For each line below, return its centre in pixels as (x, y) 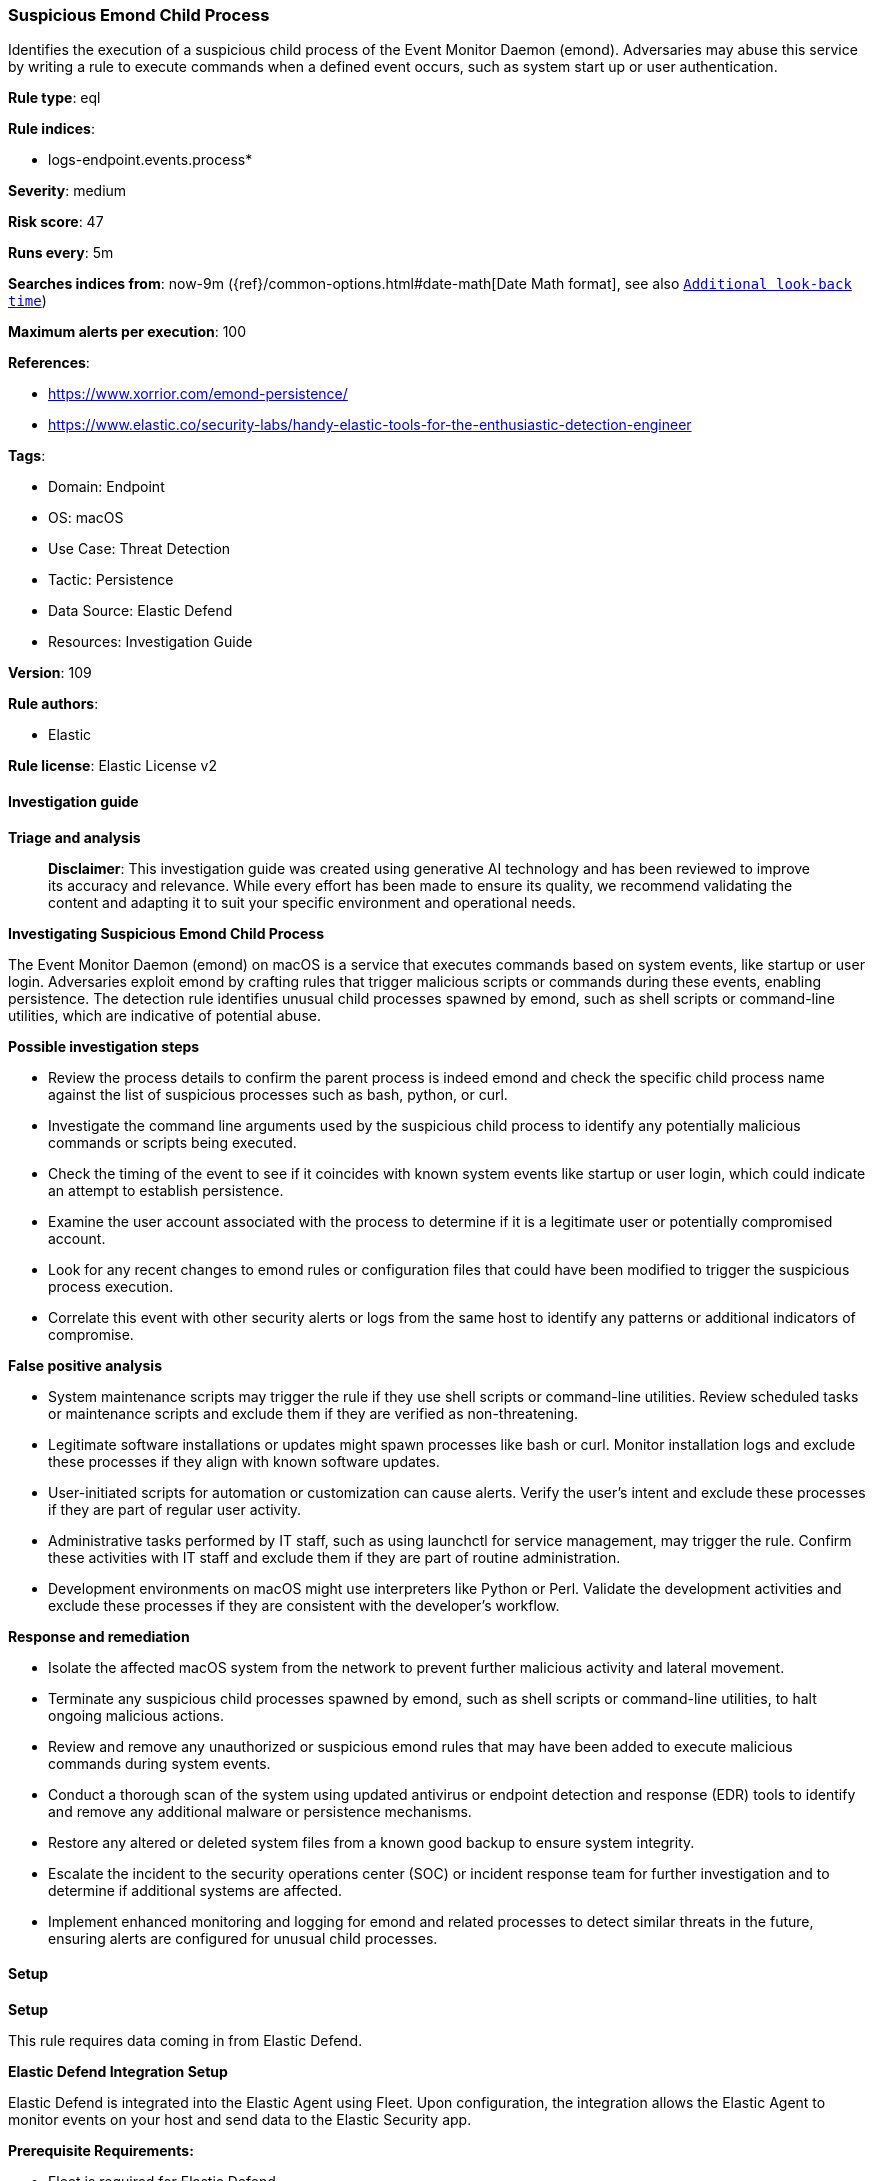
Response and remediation (99, 1636)
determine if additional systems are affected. (195, 1890)
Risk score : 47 (56, 222)
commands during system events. (159, 1763)
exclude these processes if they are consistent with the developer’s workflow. (304, 1605)
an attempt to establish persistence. (166, 1190)
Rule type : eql (54, 98)
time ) (27, 301)
